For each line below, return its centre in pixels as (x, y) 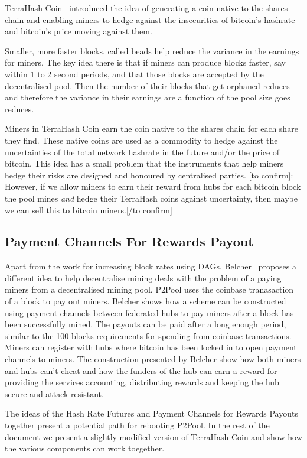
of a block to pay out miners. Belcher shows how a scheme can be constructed (146, 301)
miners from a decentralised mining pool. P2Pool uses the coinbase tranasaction (149, 289)
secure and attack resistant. (54, 393)
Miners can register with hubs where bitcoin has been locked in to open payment (151, 347)
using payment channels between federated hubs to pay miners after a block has (149, 312)
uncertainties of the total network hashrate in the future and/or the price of (142, 152)
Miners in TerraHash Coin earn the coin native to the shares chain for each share (151, 129)
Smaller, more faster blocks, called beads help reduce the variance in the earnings (152, 51)
